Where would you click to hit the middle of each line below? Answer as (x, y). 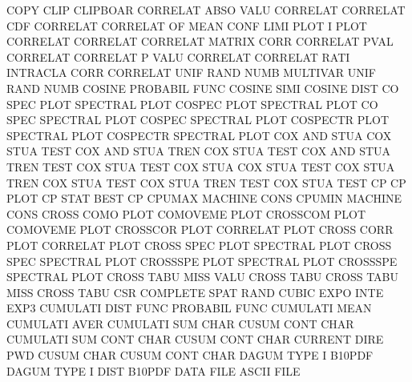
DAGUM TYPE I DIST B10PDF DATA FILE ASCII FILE (153, 370)
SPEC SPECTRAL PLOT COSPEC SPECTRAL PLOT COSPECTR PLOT (198, 120)
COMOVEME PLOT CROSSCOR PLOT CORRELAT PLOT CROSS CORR (200, 229)
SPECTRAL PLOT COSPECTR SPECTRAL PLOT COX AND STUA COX (199, 135)
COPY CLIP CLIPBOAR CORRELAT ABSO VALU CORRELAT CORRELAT (206, 10)
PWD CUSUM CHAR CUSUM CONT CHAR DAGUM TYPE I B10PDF (190, 355)
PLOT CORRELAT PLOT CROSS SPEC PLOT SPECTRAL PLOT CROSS (199, 245)
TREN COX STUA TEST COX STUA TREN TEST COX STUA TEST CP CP (206, 182)
